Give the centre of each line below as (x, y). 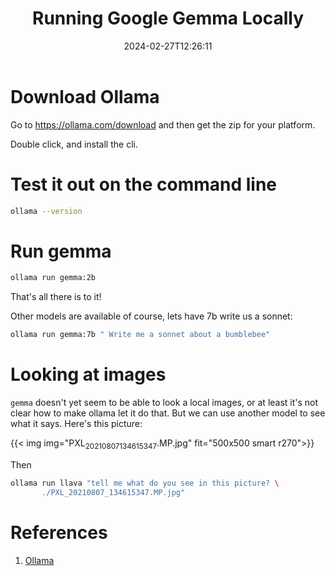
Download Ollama (85, 96)
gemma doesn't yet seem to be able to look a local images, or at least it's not (164, 403)
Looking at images (88, 374)
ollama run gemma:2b (53, 278)
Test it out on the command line (144, 184)
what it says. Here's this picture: (76, 424)
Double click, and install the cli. (74, 144)
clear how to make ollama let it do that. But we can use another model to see (168, 413)
